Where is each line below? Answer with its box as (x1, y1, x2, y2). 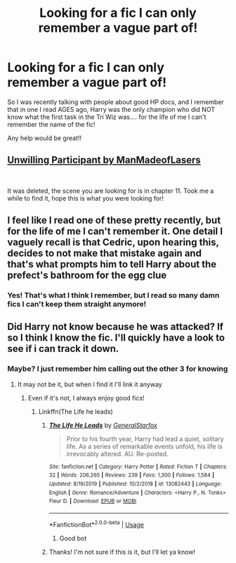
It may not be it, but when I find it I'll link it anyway (17, 380, 163, 388)
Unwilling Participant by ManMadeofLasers (7, 154, 202, 166)
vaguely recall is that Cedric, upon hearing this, (7, 236, 219, 248)
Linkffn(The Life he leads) (38, 407, 114, 416)
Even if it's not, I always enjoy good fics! (27, 393, 145, 402)
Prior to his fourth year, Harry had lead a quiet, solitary (66, 434, 224, 443)
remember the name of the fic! (7, 120, 96, 128)
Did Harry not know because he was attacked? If (7, 321, 223, 333)
